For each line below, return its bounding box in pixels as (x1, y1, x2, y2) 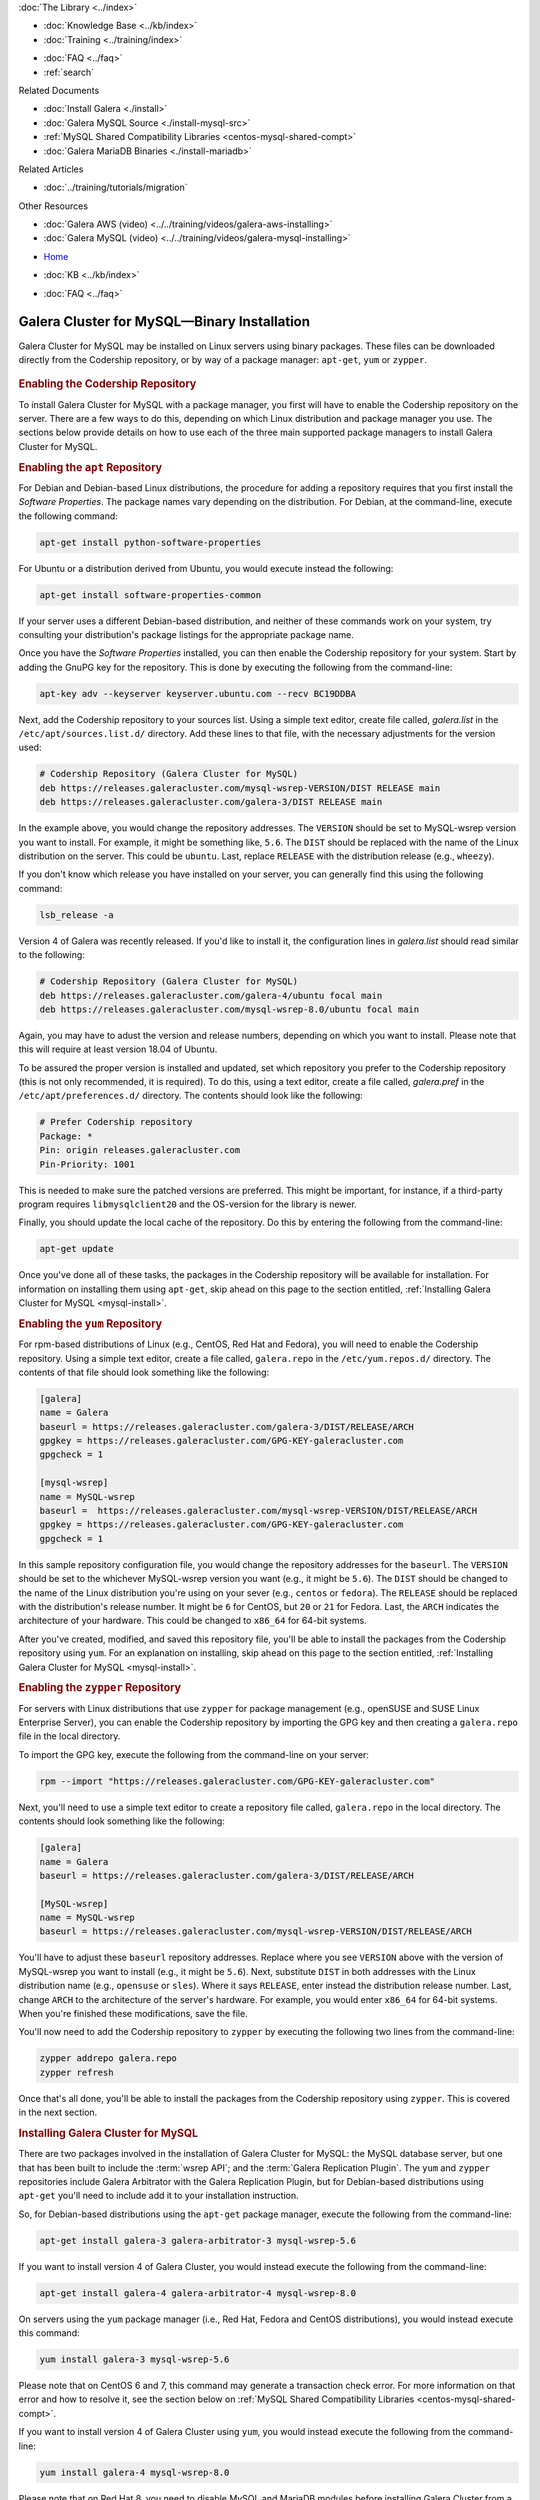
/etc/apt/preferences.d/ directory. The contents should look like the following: (18, 1090, 364, 1102)
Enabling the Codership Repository (18, 377, 197, 391)
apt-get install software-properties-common (39, 589, 262, 600)
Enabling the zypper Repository (18, 1681, 182, 1695)
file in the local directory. (18, 1730, 121, 1742)
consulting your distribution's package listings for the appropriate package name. (18, 628, 354, 640)
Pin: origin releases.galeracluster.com (39, 1145, 240, 1156)
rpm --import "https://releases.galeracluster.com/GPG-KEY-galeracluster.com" (39, 1775, 435, 1787)
